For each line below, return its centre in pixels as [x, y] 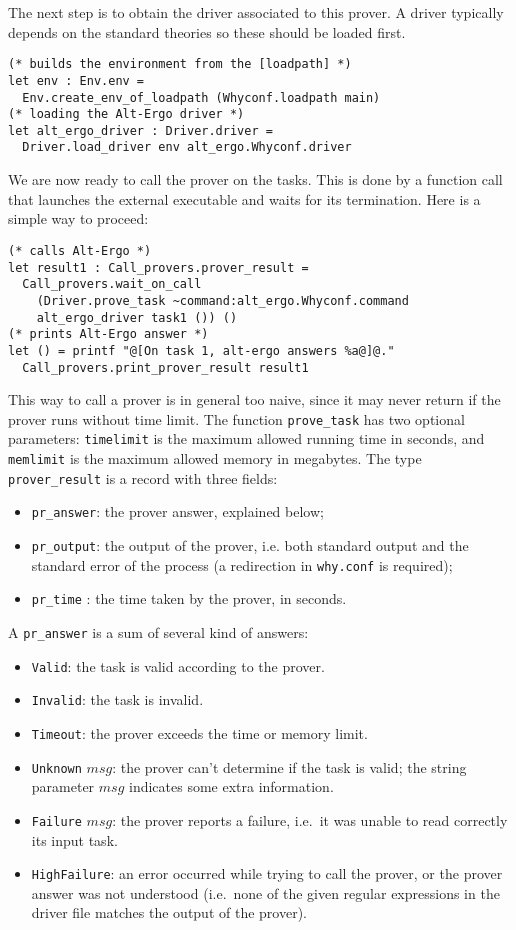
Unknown [56, 768]
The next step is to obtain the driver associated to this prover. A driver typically [256, 12]
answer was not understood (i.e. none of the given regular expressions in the [265, 892]
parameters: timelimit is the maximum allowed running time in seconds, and [246, 438]
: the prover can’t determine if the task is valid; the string [289, 766]
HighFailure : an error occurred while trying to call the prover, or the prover [267, 873]
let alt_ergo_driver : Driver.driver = [140, 130]
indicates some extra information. [231, 786]
